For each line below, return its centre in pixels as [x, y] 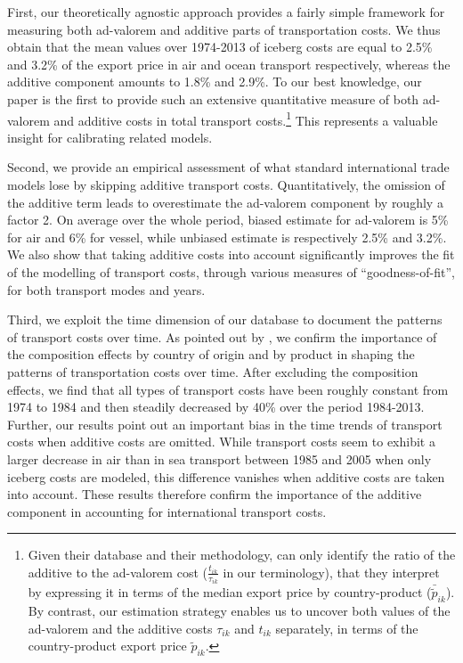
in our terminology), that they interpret [331, 572]
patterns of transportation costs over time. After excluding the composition [213, 371]
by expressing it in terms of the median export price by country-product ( [230, 592]
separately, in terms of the [347, 628]
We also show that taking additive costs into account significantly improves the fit [231, 254]
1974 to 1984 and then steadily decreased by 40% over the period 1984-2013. [216, 407]
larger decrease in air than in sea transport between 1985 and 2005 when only [219, 458]
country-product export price [107, 646]
